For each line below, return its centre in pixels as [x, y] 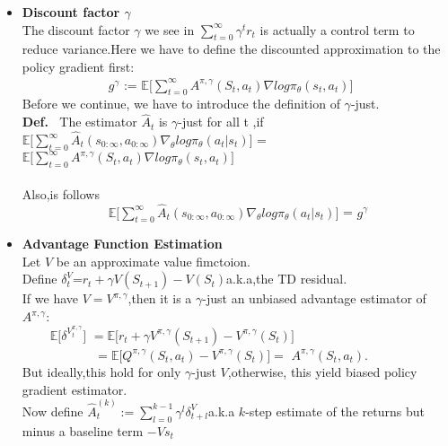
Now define [53, 411]
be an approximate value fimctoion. [153, 261]
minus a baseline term [83, 430]
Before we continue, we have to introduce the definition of [181, 104]
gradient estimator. [75, 389]
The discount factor [76, 29]
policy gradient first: [78, 66]
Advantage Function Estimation [122, 244]
